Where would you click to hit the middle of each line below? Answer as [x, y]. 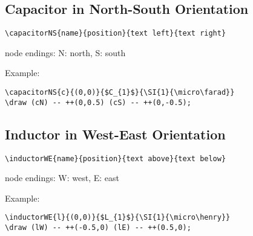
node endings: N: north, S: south [65, 52]
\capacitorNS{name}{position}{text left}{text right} [116, 33]
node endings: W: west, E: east [62, 178]
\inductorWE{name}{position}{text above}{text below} [116, 158]
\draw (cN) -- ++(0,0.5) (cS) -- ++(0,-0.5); [98, 102]
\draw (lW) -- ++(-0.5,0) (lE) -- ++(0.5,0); [98, 228]
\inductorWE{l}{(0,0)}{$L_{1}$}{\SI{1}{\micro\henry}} [118, 218]
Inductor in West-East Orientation [115, 134]
